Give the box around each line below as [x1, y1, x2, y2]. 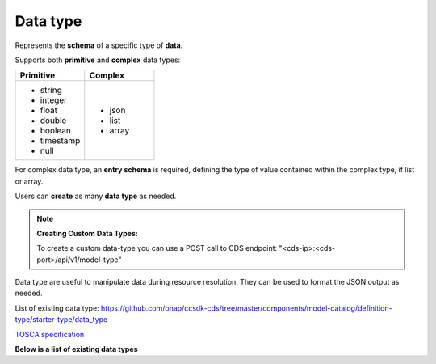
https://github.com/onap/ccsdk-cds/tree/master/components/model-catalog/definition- [101, 303, 392, 313]
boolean [40, 125, 72, 137]
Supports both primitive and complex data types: [15, 55, 181, 65]
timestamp [40, 135, 81, 146]
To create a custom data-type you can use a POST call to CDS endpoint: [36, 243, 278, 253]
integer [40, 95, 68, 106]
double [40, 115, 67, 126]
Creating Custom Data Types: [36, 228, 139, 238]
